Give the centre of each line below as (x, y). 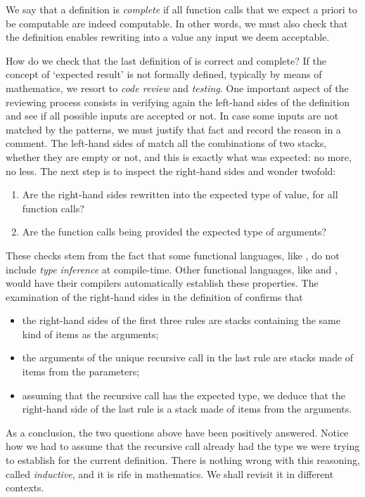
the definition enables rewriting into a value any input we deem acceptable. (168, 37)
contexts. (25, 488)
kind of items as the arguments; (90, 334)
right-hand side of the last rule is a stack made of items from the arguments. (187, 409)
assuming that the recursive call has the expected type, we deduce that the (184, 395)
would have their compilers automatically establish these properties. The (162, 283)
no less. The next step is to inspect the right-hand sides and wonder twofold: (171, 170)
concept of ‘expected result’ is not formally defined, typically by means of (164, 74)
